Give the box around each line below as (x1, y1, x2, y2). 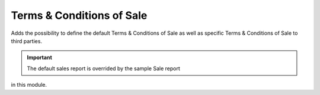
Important (27, 54, 53, 61)
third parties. (11, 37, 43, 44)
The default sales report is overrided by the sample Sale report (27, 65, 181, 72)
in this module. (11, 81, 47, 89)
